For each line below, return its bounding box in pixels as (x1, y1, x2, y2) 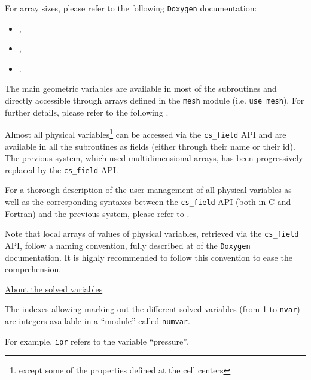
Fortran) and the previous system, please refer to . (5, 207, 190, 219)
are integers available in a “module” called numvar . (5, 315, 190, 327)
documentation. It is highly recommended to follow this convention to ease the (5, 251, 292, 263)
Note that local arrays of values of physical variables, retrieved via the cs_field (5, 227, 299, 240)
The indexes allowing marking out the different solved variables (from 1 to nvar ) (5, 303, 300, 315)
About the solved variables (5, 282, 103, 295)
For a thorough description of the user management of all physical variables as (5, 183, 292, 196)
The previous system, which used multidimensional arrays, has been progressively (5, 152, 303, 164)
